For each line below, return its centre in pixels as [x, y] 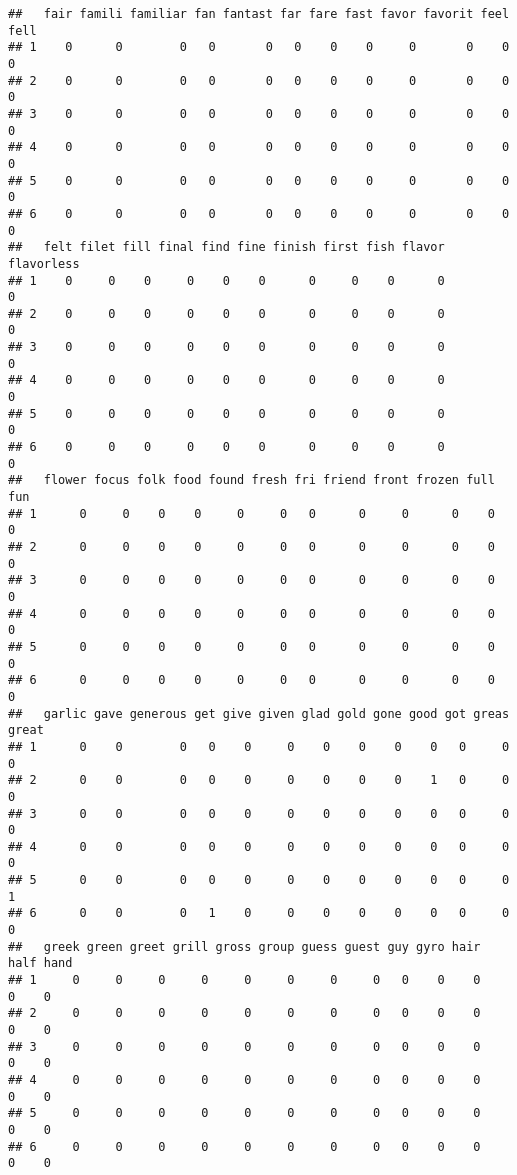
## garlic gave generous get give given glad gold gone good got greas [259, 713]
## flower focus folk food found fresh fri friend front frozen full [251, 480]
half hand [40, 963]
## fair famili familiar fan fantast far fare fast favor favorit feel [259, 14]
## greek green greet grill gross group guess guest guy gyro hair [244, 946]
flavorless [44, 263]
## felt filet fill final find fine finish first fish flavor [226, 247]
